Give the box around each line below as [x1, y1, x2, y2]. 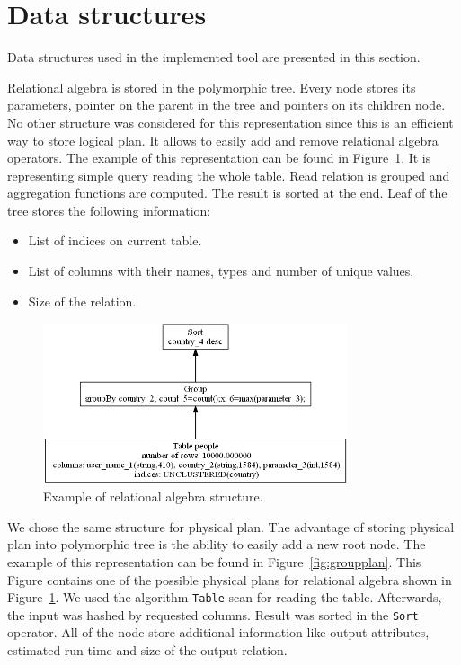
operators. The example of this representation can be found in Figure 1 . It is [7, 148, 431, 167]
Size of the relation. [28, 291, 137, 310]
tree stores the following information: [7, 200, 211, 219]
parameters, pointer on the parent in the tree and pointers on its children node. [7, 95, 446, 114]
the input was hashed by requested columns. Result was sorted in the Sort [7, 605, 419, 624]
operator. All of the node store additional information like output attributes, [7, 623, 430, 642]
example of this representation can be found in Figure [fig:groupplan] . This [7, 552, 421, 571]
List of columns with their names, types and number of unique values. [28, 262, 414, 280]
